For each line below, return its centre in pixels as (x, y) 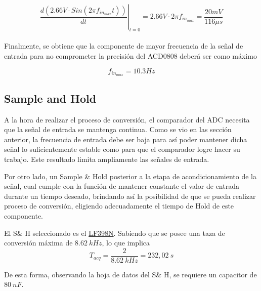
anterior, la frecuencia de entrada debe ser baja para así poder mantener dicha (126, 139)
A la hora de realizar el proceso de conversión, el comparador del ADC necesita (127, 119)
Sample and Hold (50, 98)
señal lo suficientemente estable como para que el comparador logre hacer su (122, 149)
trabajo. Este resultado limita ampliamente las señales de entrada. (107, 159)
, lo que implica (126, 243)
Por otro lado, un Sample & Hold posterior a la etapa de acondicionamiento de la (130, 176)
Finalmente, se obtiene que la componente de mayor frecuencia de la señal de (124, 46)
